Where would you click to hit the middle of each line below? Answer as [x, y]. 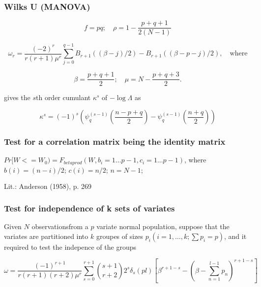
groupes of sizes [120, 236]
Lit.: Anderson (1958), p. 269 [48, 186]
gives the [17, 97]
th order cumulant [63, 97]
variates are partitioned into [46, 236]
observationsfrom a [60, 226]
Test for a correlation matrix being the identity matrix [115, 141]
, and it [235, 236]
